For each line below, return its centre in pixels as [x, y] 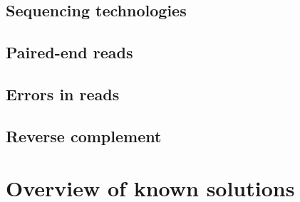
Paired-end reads [69, 52]
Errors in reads [63, 94]
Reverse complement [84, 135]
